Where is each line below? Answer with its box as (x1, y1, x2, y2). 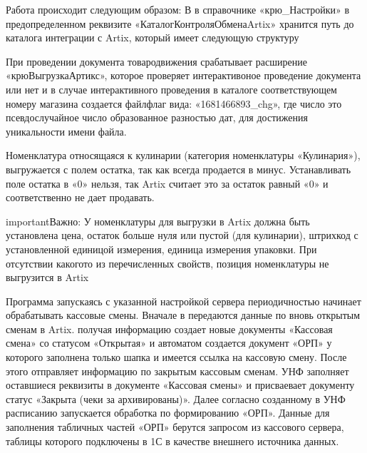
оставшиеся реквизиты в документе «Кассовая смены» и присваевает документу (6, 377, 355, 392)
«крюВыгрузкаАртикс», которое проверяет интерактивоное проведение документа (6, 68, 361, 83)
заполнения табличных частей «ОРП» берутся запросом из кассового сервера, (6, 419, 344, 434)
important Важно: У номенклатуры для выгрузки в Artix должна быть (6, 213, 310, 228)
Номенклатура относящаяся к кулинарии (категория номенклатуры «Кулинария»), (6, 148, 361, 163)
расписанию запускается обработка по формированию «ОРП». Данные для (6, 405, 330, 420)
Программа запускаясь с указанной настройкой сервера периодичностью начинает (6, 293, 361, 308)
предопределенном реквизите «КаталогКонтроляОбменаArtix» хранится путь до (6, 16, 354, 31)
